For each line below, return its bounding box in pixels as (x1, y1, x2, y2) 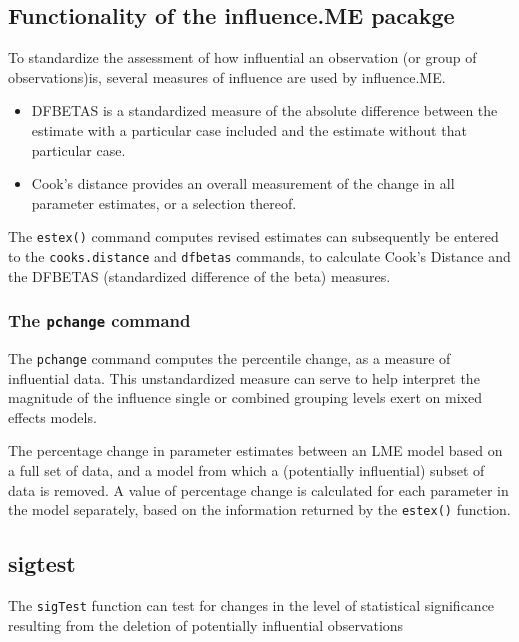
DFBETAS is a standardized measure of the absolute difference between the (31, 100, 498, 121)
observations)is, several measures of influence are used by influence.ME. (8, 66, 446, 87)
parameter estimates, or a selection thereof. (31, 192, 297, 213)
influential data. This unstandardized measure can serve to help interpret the (8, 367, 480, 388)
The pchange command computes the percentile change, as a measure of (8, 348, 451, 369)
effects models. (8, 406, 97, 427)
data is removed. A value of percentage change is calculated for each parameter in (8, 479, 509, 500)
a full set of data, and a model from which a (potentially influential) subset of (8, 460, 485, 481)
